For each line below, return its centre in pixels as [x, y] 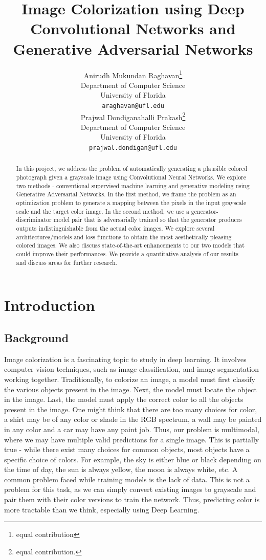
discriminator [34, 220]
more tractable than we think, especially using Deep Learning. [102, 509]
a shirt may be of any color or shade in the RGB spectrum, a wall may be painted [133, 419]
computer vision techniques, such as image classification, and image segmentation [131, 369]
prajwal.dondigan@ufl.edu [133, 148]
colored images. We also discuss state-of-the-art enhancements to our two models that [130, 245]
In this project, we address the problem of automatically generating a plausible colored [132, 169]
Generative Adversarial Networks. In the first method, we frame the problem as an [126, 194]
